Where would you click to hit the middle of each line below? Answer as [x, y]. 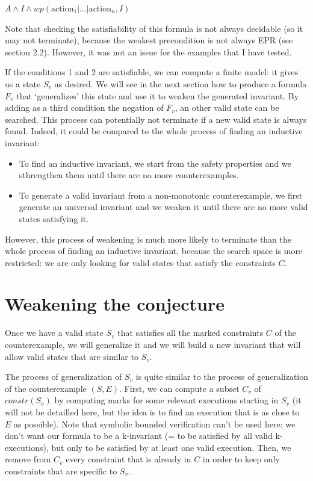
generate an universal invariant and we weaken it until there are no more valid [163, 207]
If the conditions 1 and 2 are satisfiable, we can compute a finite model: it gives [152, 72]
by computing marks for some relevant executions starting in [166, 400]
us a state [23, 83]
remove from [28, 459]
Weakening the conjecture [115, 304]
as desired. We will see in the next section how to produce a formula [181, 83]
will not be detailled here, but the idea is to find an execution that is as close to [152, 411]
